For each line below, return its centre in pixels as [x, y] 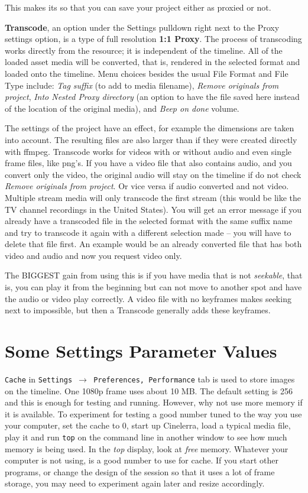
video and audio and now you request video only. [93, 255]
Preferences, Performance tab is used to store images [194, 379]
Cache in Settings [39, 379]
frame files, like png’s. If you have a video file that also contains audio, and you [148, 163]
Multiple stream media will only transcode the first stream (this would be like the [153, 197]
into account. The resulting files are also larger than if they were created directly [151, 139]
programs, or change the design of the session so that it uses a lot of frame [140, 471]
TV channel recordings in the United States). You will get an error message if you [153, 209]
